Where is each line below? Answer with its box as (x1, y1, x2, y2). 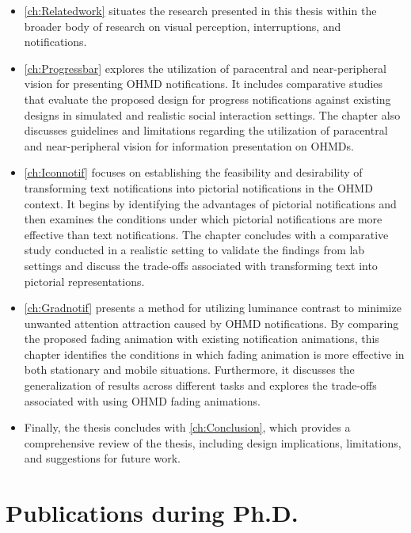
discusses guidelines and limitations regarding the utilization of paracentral (24, 122, 388, 139)
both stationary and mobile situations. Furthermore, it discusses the (24, 361, 355, 378)
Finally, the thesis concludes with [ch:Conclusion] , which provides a (24, 419, 351, 436)
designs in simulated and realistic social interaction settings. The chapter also (24, 106, 401, 123)
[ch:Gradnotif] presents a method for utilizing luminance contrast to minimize (24, 299, 401, 316)
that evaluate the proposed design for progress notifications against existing (24, 90, 391, 107)
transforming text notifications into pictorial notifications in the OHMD (24, 179, 373, 196)
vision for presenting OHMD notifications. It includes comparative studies (24, 75, 383, 92)
